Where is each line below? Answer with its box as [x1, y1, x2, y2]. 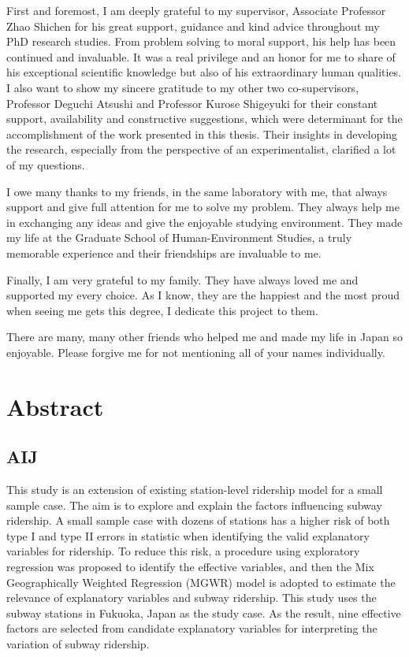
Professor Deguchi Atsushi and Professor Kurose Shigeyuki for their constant [6, 95, 378, 111]
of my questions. [6, 156, 85, 173]
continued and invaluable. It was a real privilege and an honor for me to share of [6, 48, 396, 65]
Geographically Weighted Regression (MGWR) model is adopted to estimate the [6, 573, 396, 590]
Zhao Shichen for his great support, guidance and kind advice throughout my [6, 17, 380, 34]
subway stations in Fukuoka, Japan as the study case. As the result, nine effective [6, 604, 401, 621]
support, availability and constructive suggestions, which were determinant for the [6, 110, 403, 127]
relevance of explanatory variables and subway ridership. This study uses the [6, 589, 377, 606]
